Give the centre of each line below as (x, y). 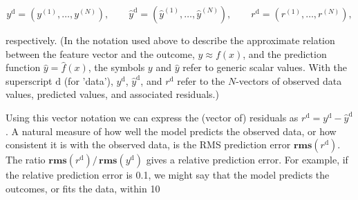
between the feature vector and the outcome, (100, 53)
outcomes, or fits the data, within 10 (83, 188)
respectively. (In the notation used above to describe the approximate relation (170, 40)
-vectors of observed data (289, 80)
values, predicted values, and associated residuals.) (112, 94)
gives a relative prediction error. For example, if (247, 160)
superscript (29, 80)
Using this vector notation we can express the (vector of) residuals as (152, 117)
